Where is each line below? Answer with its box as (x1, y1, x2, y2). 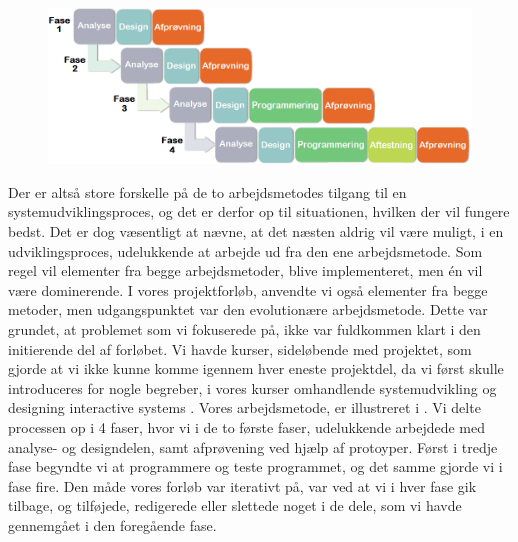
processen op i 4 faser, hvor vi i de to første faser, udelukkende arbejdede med (8, 417, 485, 438)
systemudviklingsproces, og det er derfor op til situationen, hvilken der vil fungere (8, 201, 510, 222)
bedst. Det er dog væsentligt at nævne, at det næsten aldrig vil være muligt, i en (8, 221, 504, 242)
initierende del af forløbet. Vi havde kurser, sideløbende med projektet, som (8, 338, 472, 359)
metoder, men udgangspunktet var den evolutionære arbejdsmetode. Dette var (8, 299, 488, 320)
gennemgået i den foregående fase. (8, 514, 217, 535)
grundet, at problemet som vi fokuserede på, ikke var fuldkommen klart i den (8, 319, 481, 340)
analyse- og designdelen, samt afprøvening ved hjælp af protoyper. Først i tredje (8, 436, 498, 457)
